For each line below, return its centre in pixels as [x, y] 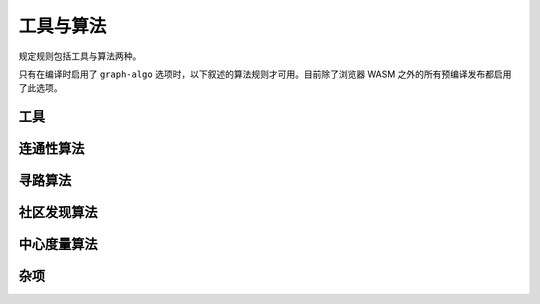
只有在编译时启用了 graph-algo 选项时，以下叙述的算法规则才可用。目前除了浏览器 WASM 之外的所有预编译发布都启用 [265, 74]
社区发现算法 [58, 212]
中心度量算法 [58, 244]
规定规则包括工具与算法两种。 [80, 56]
